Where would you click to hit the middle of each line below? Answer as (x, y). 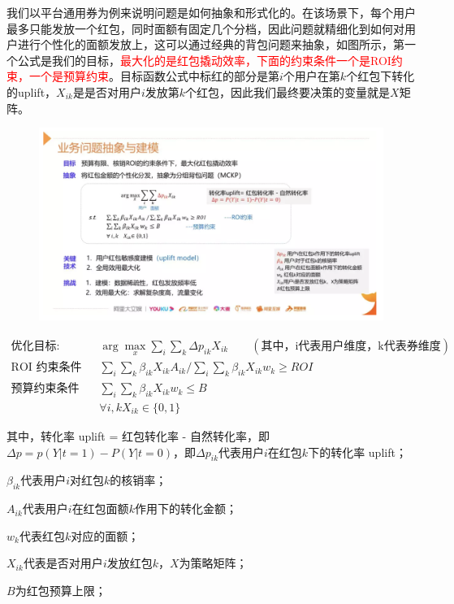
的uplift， (32, 91)
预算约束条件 (45, 389)
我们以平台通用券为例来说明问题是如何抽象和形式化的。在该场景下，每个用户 (211, 12)
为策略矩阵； (213, 563)
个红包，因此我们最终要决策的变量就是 (288, 91)
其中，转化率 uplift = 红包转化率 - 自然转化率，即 (138, 435)
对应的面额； (105, 535)
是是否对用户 (107, 91)
